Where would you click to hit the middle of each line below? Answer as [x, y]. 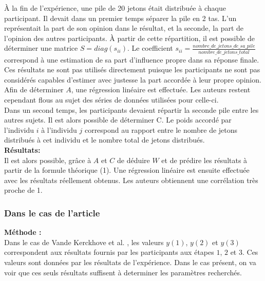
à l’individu [59, 129]
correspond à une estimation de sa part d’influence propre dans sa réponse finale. [132, 59]
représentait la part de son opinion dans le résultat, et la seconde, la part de [124, 28]
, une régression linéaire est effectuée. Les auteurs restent [161, 89]
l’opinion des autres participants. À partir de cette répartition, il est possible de [129, 38]
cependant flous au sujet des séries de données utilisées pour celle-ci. [111, 100]
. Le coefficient [150, 48]
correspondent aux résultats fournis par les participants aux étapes [109, 252]
